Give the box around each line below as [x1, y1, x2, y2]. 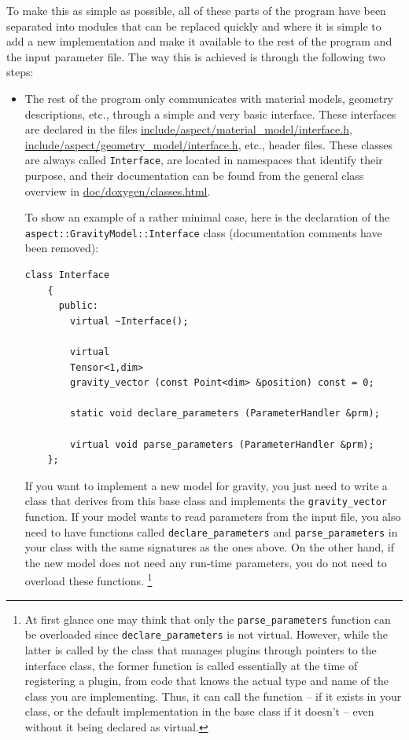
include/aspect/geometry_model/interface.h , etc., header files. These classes [24, 136, 393, 152]
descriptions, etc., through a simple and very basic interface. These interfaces [24, 105, 396, 122]
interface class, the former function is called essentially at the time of [24, 657, 358, 673]
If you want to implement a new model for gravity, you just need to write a [24, 477, 388, 493]
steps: [6, 64, 34, 80]
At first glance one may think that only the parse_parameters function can [24, 610, 391, 627]
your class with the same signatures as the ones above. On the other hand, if [24, 539, 395, 555]
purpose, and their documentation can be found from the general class [24, 167, 364, 183]
